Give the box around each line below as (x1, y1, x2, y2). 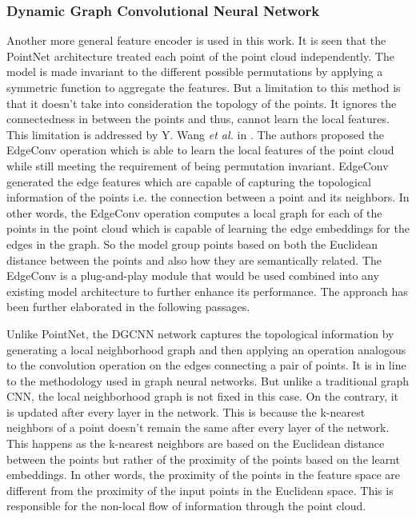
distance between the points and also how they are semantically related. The (6, 251, 382, 268)
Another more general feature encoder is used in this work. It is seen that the (6, 32, 386, 49)
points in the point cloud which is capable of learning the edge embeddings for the (6, 220, 410, 237)
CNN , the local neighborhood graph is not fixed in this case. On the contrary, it (6, 388, 399, 405)
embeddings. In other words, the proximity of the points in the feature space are (6, 466, 401, 483)
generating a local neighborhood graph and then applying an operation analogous (6, 341, 406, 357)
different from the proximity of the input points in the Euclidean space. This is (6, 481, 394, 498)
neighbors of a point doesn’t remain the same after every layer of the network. (6, 419, 390, 436)
